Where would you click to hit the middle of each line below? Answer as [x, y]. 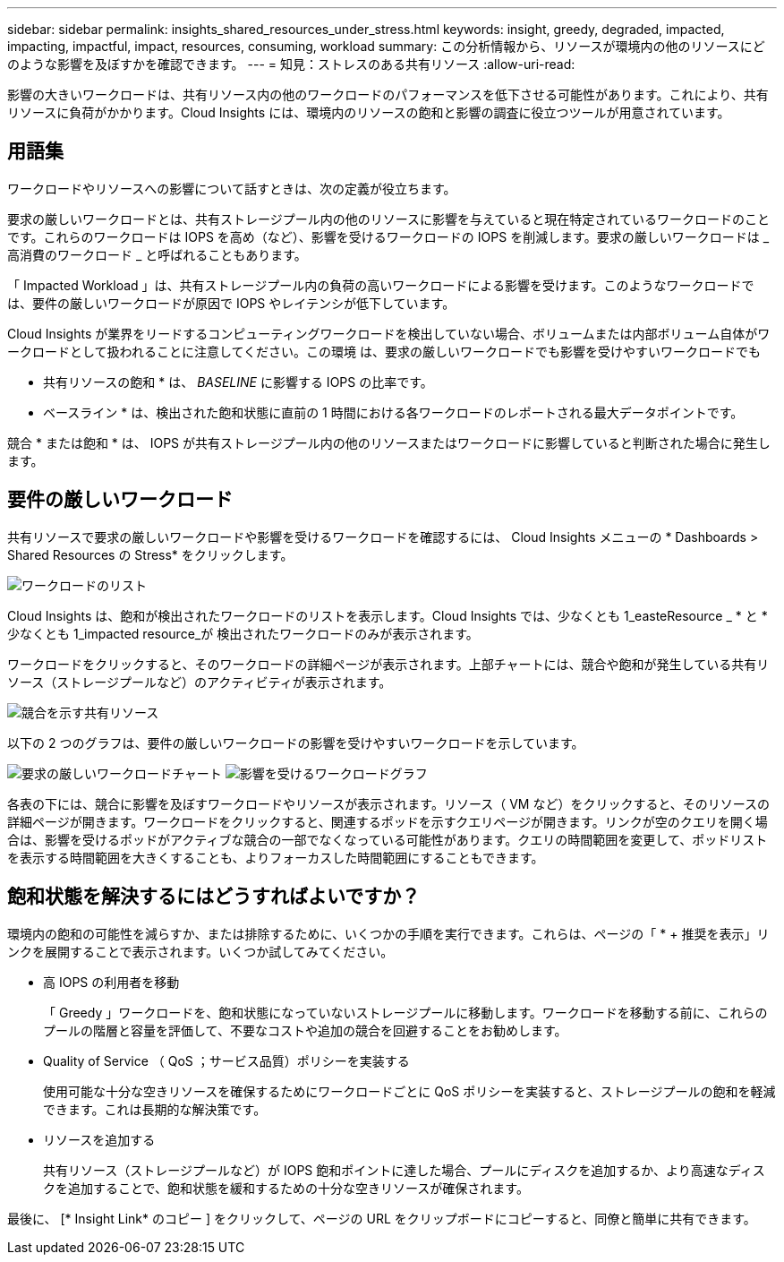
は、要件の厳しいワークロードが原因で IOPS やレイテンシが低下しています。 [231, 303]
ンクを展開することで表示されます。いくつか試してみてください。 [200, 951]
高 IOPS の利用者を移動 [111, 982]
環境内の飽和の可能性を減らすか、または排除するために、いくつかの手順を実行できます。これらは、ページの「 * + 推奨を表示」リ [388, 933]
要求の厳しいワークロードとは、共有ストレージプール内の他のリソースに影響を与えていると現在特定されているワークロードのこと [388, 219]
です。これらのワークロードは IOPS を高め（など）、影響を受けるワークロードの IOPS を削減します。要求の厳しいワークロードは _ [388, 236]
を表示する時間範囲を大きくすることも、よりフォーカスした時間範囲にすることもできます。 [276, 857]
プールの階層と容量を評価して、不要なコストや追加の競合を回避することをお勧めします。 [305, 1030]
